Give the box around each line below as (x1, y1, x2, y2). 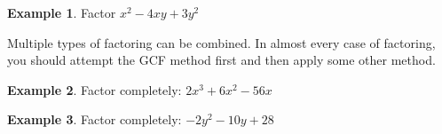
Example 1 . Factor (7, 4, 116, 21)
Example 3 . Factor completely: (7, 110, 182, 129)
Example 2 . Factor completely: (7, 80, 182, 99)
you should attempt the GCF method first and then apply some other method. (7, 51, 436, 69)
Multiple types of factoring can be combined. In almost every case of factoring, (7, 33, 436, 51)
